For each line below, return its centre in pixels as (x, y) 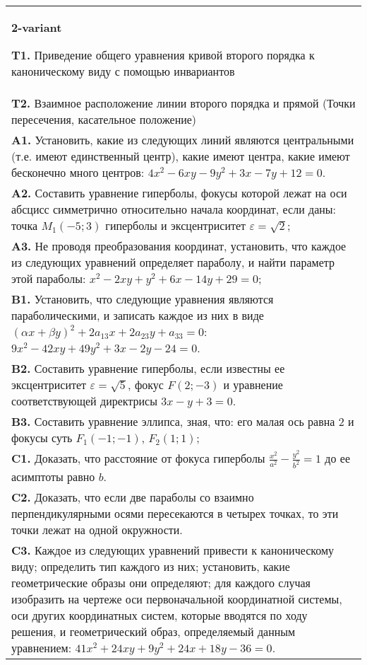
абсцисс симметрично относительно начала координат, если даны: (174, 209)
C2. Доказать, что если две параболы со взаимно (133, 497)
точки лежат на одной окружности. (97, 530)
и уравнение (253, 384)
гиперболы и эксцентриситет (176, 225)
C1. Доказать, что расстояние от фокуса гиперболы (138, 458)
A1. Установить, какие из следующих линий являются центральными (183, 140)
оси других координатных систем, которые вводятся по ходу (160, 615)
